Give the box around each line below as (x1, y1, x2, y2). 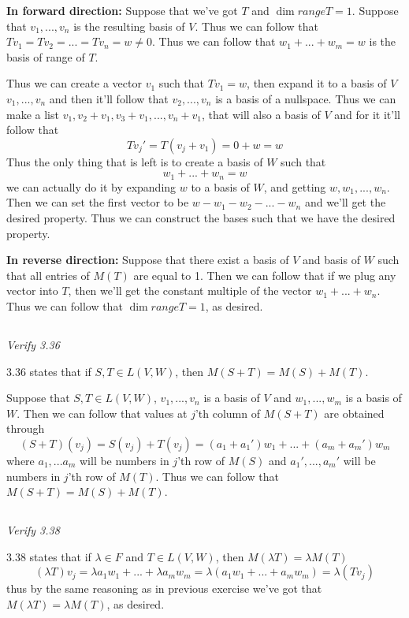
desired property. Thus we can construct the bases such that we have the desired (6, 209, 396, 225)
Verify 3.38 (6, 522, 60, 538)
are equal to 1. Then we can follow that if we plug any (133, 266, 396, 283)
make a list (6, 106, 59, 122)
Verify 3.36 (6, 336, 60, 352)
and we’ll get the (304, 194, 386, 210)
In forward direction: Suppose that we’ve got (6, 2, 238, 18)
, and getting (263, 178, 326, 195)
